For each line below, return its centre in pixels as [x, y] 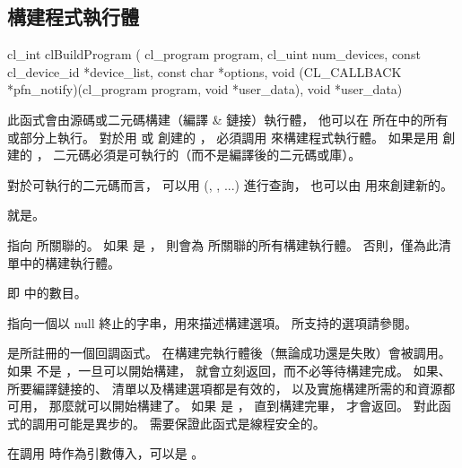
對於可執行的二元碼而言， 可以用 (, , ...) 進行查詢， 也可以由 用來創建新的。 [230, 184]
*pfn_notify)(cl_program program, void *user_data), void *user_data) [205, 89]
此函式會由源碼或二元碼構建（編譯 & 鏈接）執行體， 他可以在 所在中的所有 [228, 119]
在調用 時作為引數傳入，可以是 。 [106, 453]
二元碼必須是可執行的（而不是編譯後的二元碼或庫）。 [207, 155]
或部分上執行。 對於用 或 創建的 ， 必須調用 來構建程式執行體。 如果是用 [223, 137]
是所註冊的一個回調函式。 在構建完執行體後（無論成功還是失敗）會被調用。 [229, 353]
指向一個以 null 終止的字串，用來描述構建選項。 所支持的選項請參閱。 [212, 322]
